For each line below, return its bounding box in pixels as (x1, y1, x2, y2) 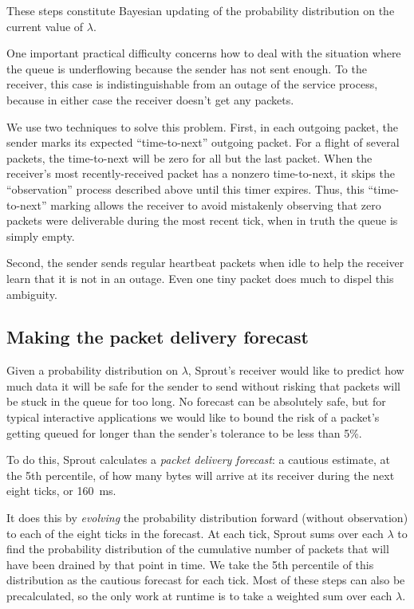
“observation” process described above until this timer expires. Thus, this (6, 180, 365, 197)
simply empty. (6, 227, 75, 244)
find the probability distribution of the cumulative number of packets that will (6, 540, 389, 557)
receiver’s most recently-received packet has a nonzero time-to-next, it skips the (6, 165, 395, 182)
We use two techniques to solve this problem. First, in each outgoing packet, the (6, 118, 399, 135)
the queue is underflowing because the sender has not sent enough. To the (6, 60, 367, 77)
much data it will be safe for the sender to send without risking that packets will (6, 377, 400, 394)
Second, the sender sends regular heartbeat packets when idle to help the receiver (6, 254, 404, 271)
